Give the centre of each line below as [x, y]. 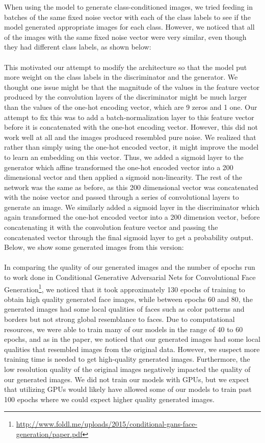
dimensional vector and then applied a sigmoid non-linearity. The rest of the [123, 177]
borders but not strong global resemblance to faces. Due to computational [120, 319]
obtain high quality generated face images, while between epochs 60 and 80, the [128, 299]
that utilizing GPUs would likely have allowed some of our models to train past [128, 389]
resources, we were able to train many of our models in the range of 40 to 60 [124, 329]
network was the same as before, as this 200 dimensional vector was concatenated [131, 187]
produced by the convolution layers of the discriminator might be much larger [126, 97]
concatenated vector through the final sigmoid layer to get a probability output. [129, 237]
